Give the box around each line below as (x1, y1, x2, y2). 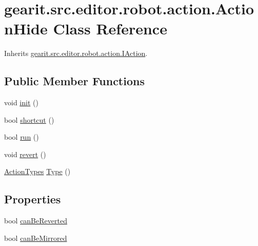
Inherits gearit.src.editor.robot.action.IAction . (4, 48, 148, 59)
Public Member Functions (4, 73, 145, 89)
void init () (4, 97, 38, 108)
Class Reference (53, 18, 167, 39)
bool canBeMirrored (4, 232, 67, 243)
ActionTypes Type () (4, 166, 71, 177)
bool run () (4, 131, 39, 142)
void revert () (4, 148, 46, 159)
